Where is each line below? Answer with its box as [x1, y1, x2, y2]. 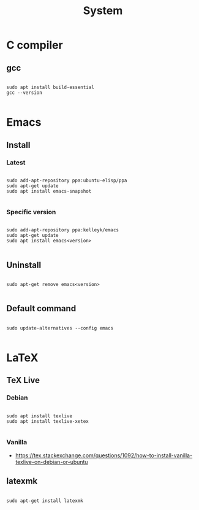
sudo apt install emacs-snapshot [6, 188, 92, 194]
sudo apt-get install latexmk [6, 498, 84, 504]
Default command [6, 303, 77, 314]
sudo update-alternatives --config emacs [6, 325, 114, 331]
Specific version [6, 207, 56, 216]
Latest [6, 158, 26, 166]
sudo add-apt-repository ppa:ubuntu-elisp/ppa [6, 177, 127, 184]
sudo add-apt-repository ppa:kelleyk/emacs [6, 227, 119, 233]
